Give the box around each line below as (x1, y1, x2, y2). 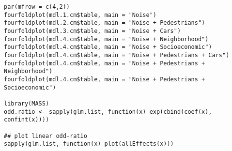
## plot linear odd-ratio (4, 132, 87, 139)
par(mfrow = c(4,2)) (4, 3, 70, 10)
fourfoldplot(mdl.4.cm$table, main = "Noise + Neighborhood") (4, 35, 209, 43)
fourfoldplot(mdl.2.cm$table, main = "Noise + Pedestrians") (4, 19, 205, 27)
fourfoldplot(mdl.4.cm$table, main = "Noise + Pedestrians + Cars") (4, 51, 230, 59)
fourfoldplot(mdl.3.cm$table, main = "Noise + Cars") (4, 27, 181, 34)
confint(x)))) (4, 116, 49, 123)
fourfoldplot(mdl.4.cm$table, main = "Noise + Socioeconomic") (4, 44, 212, 51)
